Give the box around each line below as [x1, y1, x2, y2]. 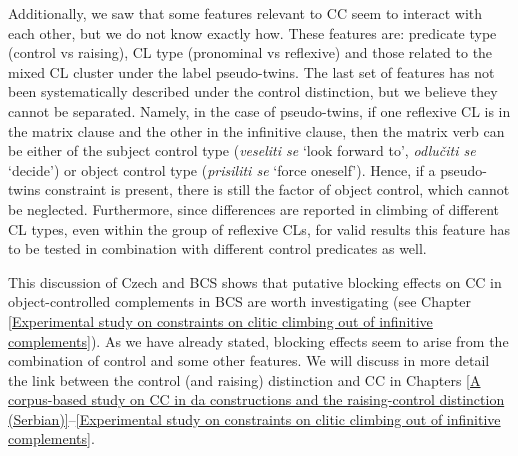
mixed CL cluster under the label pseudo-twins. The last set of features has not [8, 61, 495, 82]
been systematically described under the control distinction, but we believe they [8, 81, 498, 102]
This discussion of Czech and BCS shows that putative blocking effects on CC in [8, 271, 502, 292]
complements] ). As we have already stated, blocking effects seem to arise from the [8, 330, 509, 351]
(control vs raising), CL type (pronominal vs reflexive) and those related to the [8, 42, 493, 63]
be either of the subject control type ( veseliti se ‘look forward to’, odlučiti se [8, 140, 476, 161]
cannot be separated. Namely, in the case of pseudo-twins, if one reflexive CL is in [8, 100, 511, 121]
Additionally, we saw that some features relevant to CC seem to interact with [8, 3, 483, 23]
